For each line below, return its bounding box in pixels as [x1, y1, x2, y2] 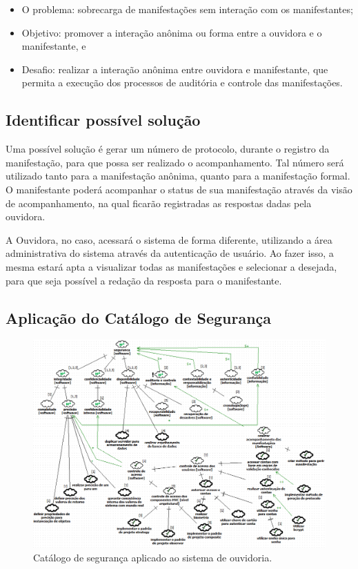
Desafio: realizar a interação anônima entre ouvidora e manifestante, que [21, 61, 328, 76]
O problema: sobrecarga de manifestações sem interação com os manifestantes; [21, 2, 353, 16]
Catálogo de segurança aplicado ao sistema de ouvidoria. [33, 550, 272, 564]
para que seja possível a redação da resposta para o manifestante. [6, 273, 282, 287]
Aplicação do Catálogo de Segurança [6, 307, 272, 328]
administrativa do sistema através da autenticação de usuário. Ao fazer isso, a [6, 246, 334, 260]
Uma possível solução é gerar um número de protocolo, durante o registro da [6, 142, 330, 156]
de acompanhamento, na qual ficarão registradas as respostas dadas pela [6, 195, 312, 210]
